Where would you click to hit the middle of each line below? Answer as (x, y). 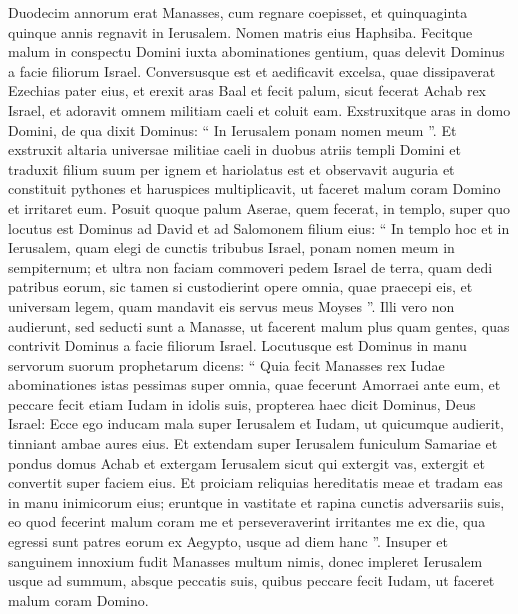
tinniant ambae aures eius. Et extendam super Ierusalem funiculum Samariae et (253, 443)
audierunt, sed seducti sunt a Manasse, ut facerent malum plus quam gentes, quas (259, 325)
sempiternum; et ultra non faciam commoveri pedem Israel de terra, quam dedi (250, 266)
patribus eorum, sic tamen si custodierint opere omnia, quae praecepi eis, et (240, 286)
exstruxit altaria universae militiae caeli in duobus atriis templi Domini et (234, 149)
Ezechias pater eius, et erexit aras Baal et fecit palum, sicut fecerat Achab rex (247, 90)
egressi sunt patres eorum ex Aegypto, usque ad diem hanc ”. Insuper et (228, 541)
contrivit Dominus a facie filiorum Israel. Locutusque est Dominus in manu (237, 345)
